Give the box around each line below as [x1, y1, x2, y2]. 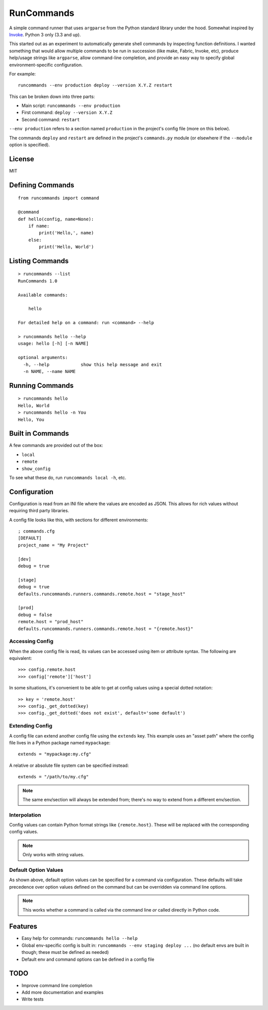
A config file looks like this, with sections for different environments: [9, 517, 148, 523]
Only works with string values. [22, 852, 84, 858]
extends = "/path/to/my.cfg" [18, 774, 89, 780]
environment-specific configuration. [9, 62, 83, 68]
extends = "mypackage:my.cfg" [18, 751, 92, 757]
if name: [28, 223, 50, 229]
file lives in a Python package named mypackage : [9, 739, 111, 745]
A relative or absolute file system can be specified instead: [9, 762, 129, 768]
